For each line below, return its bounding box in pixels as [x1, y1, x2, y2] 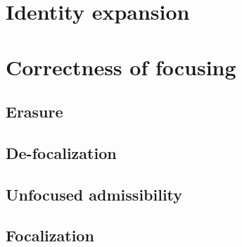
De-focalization [6, 141, 117, 163]
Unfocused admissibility [6, 183, 183, 205]
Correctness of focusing [6, 52, 236, 81]
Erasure [6, 101, 63, 122]
